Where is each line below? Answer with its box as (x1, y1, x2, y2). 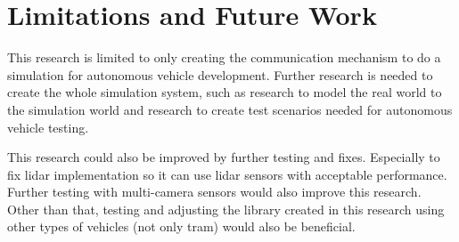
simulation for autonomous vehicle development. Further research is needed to (7, 65, 433, 84)
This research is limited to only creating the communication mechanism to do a (7, 48, 441, 67)
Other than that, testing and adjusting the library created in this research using (7, 199, 445, 218)
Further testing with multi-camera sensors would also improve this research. (7, 182, 422, 201)
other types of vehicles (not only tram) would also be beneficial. (7, 217, 356, 236)
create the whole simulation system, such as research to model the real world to (7, 83, 442, 101)
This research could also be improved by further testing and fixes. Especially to (7, 148, 440, 166)
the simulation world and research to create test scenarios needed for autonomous (7, 100, 453, 118)
